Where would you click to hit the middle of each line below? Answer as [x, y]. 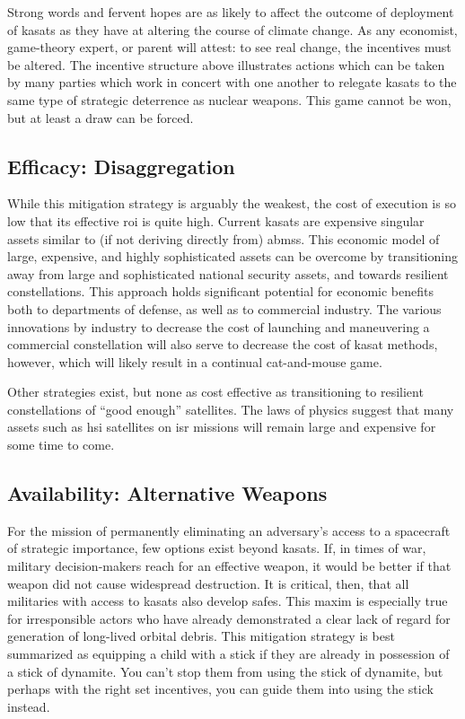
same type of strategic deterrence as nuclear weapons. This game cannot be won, [229, 99]
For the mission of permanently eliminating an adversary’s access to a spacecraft [229, 530]
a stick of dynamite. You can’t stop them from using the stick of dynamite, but [225, 671]
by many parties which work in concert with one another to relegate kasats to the [232, 82]
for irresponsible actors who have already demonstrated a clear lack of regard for [229, 618]
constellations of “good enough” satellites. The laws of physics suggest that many [231, 409]
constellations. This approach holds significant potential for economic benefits [221, 291]
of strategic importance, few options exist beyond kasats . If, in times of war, [217, 548]
